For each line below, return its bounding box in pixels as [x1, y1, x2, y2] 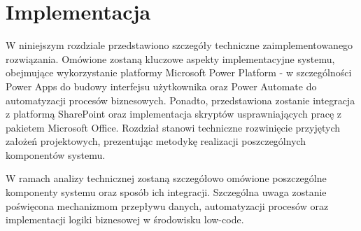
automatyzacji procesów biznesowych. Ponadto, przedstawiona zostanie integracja [6, 92, 355, 107]
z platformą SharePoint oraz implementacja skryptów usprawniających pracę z [6, 106, 342, 121]
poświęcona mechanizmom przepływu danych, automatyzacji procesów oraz [6, 198, 329, 213]
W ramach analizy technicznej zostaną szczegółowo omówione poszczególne [6, 171, 327, 185]
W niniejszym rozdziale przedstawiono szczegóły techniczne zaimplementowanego [6, 38, 353, 52]
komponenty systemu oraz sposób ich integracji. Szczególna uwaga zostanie [6, 185, 327, 199]
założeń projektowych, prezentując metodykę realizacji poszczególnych [6, 134, 306, 148]
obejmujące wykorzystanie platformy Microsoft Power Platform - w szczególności [6, 65, 352, 80]
